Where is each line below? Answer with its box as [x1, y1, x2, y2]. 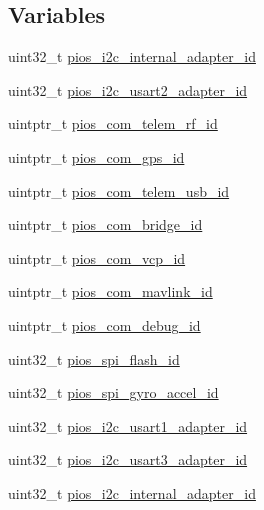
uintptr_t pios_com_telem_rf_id [8, 113, 218, 134]
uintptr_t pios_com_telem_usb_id [8, 180, 230, 201]
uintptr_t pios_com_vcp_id [8, 247, 186, 268]
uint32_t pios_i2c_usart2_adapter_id [8, 79, 248, 100]
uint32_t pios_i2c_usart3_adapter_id [8, 449, 248, 470]
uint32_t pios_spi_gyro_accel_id [8, 382, 219, 403]
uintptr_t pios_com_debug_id [8, 314, 201, 335]
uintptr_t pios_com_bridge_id [8, 214, 203, 235]
